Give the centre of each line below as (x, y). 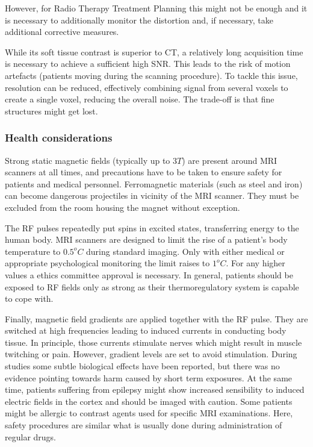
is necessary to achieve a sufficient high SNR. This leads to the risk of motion (148, 64)
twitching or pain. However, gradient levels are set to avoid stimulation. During (151, 354)
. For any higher (256, 263)
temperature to (33, 251)
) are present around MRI (230, 160)
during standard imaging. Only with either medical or (185, 251)
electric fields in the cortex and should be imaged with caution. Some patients (149, 401)
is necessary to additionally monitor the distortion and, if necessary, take (139, 20)
